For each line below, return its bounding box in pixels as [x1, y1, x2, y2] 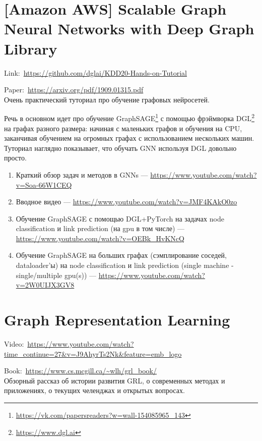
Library [4, 38, 57, 59]
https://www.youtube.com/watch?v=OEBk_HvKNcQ [16, 233, 184, 243]
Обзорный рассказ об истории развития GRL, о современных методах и [4, 375, 225, 385]
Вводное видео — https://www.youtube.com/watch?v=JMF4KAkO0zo [16, 196, 237, 207]
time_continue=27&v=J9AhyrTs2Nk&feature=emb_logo [4, 348, 182, 359]
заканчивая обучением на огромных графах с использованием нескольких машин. [4, 133, 254, 143]
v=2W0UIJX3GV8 [16, 280, 75, 290]
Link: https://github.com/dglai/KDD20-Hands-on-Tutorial [4, 67, 187, 78]
